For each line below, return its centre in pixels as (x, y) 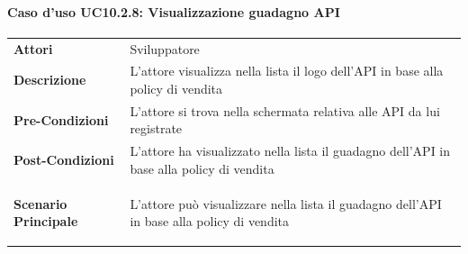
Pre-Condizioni (61, 119)
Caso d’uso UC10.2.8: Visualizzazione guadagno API (174, 11)
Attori (33, 48)
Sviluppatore (165, 48)
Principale (46, 221)
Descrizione (50, 80)
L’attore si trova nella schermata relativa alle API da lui (285, 110)
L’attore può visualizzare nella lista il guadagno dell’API (286, 203)
